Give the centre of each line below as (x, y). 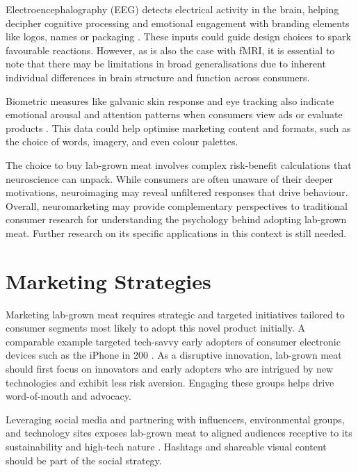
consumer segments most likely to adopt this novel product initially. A (155, 328)
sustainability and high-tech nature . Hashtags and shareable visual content (166, 446)
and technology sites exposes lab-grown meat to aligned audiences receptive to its (179, 433)
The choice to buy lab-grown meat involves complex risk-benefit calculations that (179, 164)
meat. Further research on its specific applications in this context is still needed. (176, 233)
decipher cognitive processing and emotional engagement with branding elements (178, 23)
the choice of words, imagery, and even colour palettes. (122, 141)
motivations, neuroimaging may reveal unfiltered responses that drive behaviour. (177, 192)
